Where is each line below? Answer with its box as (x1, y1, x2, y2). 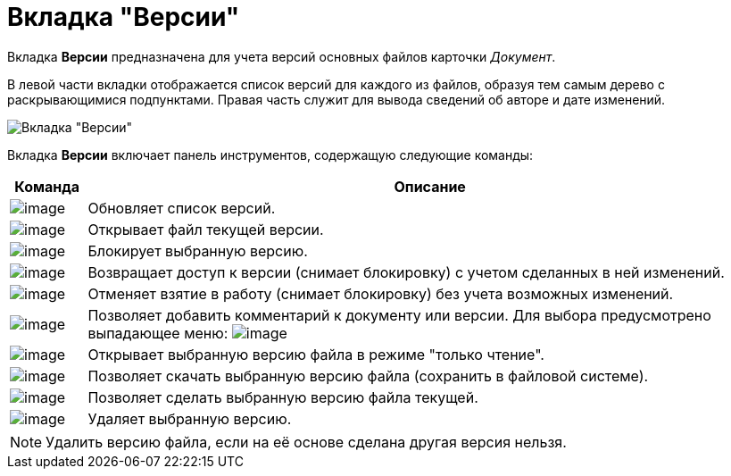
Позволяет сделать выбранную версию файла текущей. (87, 388, 478, 406)
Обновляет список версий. (87, 198, 276, 217)
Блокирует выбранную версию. (87, 241, 308, 260)
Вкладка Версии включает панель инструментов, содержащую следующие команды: (7, 146, 534, 163)
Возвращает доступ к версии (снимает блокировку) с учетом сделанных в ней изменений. (87, 263, 725, 281)
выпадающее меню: (87, 323, 228, 342)
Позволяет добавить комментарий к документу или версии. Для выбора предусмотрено (87, 305, 711, 324)
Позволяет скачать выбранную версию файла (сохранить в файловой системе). (87, 366, 649, 385)
